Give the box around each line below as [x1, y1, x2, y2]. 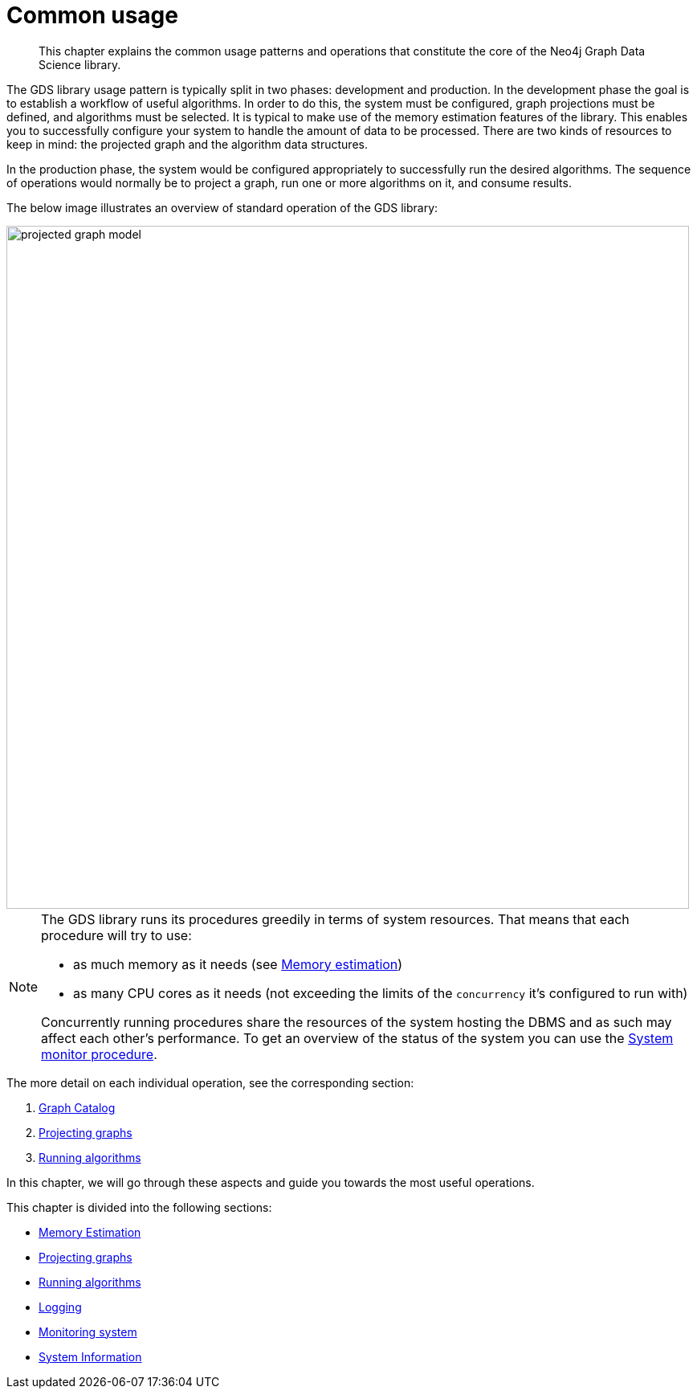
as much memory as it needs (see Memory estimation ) [73, 955, 403, 972]
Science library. [39, 57, 121, 72]
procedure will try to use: [41, 927, 192, 943]
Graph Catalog [39, 1100, 116, 1115]
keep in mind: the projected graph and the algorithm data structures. [6, 137, 368, 151]
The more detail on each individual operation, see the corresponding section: [6, 1075, 414, 1090]
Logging [39, 1299, 82, 1314]
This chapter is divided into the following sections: [6, 1200, 272, 1214]
